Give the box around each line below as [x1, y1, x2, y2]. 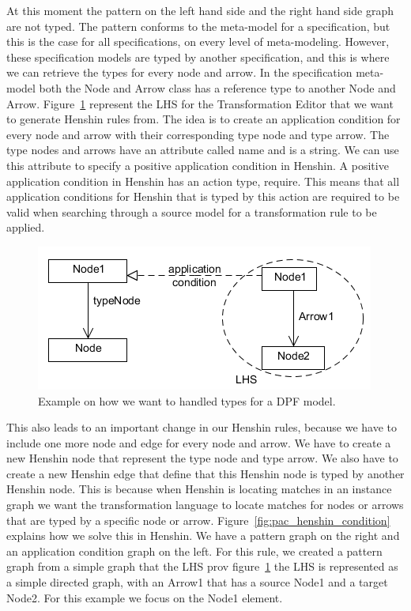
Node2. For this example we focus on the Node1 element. [6, 589, 283, 605]
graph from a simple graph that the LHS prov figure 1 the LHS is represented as [6, 558, 398, 575]
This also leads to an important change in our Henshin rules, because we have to [6, 419, 398, 436]
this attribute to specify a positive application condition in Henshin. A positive [6, 157, 389, 173]
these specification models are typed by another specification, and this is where [6, 48, 390, 65]
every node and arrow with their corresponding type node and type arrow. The [6, 126, 390, 142]
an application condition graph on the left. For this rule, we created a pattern [6, 542, 383, 559]
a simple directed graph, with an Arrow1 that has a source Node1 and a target [6, 574, 388, 590]
